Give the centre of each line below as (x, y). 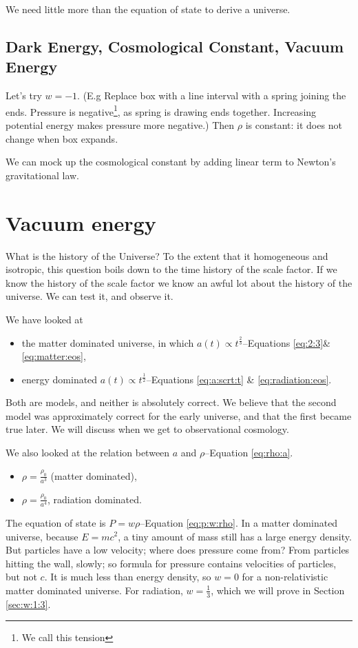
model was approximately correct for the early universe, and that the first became (179, 415)
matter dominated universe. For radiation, (94, 590)
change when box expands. (62, 138)
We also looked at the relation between (88, 453)
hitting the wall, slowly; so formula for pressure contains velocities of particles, (171, 563)
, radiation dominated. (94, 499)
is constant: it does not (294, 125)
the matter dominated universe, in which (108, 342)
